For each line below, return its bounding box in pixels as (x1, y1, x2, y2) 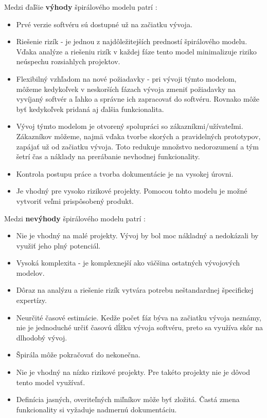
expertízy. (16, 295, 47, 306)
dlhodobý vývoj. (16, 332, 67, 343)
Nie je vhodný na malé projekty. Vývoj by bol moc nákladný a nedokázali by (16, 230, 259, 241)
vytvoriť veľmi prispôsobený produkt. (16, 195, 134, 206)
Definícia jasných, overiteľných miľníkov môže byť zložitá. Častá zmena (16, 394, 240, 405)
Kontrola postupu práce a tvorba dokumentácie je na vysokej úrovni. (16, 168, 234, 179)
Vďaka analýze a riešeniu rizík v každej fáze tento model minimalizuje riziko (16, 46, 257, 56)
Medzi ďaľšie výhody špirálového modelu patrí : (4, 2, 157, 12)
